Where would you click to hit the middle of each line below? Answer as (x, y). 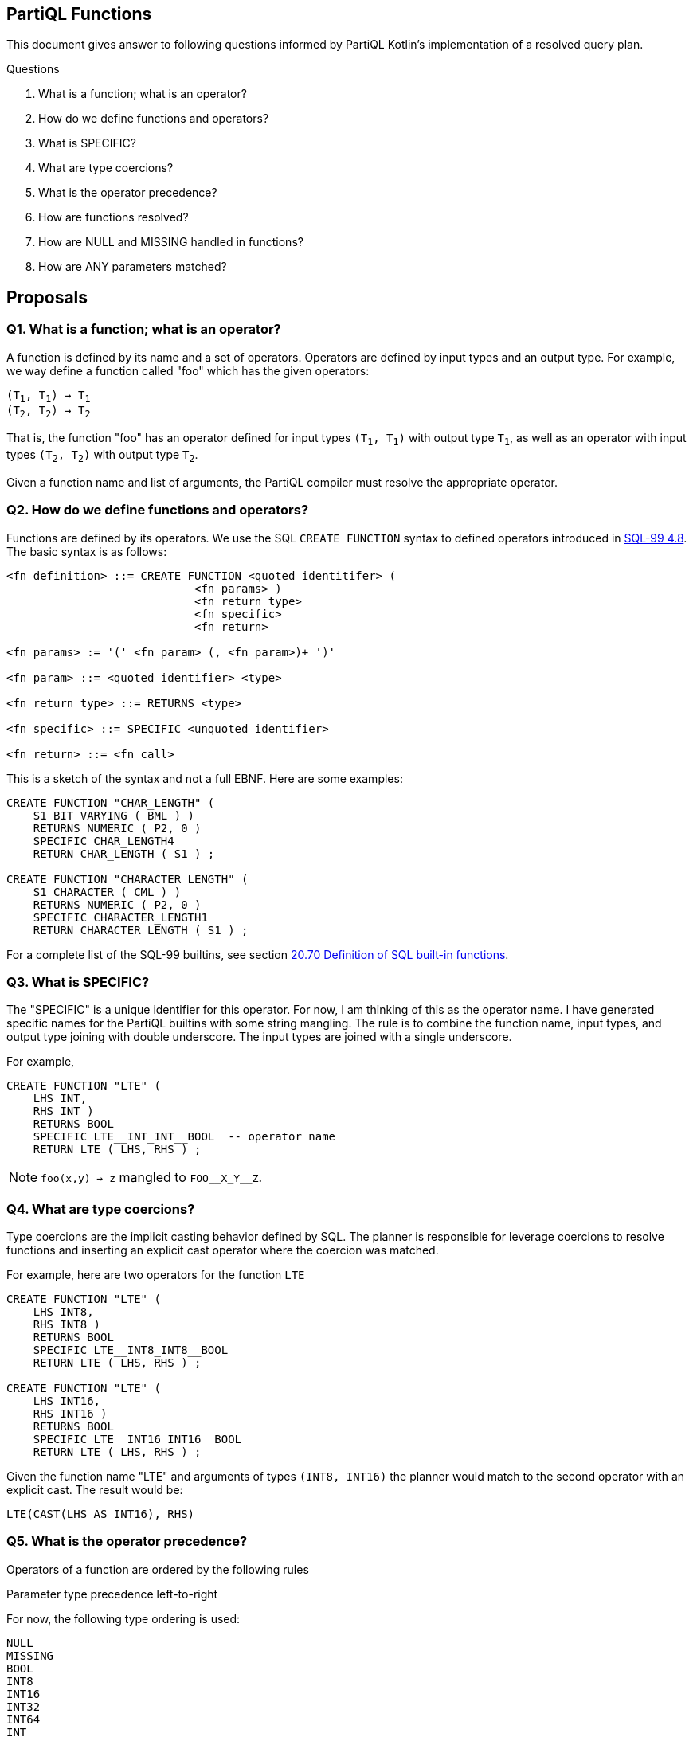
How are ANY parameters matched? (133, 267)
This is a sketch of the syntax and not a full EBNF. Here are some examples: (205, 778)
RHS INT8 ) (67, 1325)
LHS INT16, (67, 1401)
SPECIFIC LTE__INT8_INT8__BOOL (131, 1350)
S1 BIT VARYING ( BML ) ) (114, 815)
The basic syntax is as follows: (87, 551)
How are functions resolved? (114, 217)
